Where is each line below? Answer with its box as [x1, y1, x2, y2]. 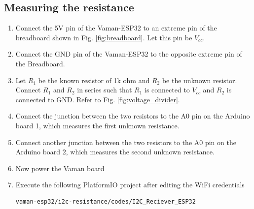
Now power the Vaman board [15, 163, 105, 173]
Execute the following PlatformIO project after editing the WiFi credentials [15, 179, 245, 190]
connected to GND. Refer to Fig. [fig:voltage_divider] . [15, 94, 180, 104]
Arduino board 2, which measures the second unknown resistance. [15, 147, 215, 157]
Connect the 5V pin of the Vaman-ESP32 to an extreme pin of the [15, 23, 217, 33]
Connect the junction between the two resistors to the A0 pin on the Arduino [15, 111, 250, 121]
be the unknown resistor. [162, 75, 237, 85]
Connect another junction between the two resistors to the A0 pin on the [15, 137, 236, 147]
